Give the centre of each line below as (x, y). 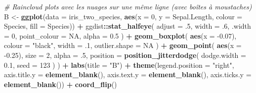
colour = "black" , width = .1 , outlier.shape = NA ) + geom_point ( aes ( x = (123, 45)
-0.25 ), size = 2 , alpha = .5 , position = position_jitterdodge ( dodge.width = (125, 55)
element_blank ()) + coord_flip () (61, 84)
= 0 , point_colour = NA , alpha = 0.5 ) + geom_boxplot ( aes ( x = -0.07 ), (120, 35)
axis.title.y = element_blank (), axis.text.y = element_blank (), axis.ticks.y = (128, 74)
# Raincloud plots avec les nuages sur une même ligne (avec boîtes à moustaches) (128, 6)
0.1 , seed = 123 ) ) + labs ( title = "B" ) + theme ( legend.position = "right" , (119, 65)
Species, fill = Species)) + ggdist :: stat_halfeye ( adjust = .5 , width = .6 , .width (128, 26)
